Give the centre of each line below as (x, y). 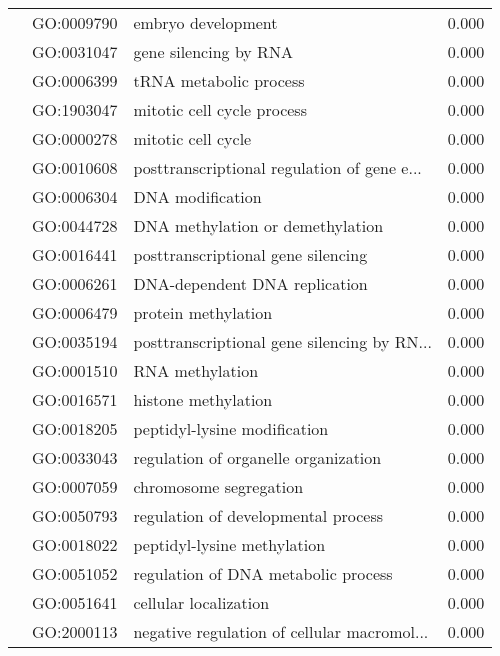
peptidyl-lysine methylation (229, 544)
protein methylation (203, 312)
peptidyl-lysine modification (231, 428)
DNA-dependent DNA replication (250, 283)
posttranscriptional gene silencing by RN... (282, 341)
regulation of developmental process (258, 515)
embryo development (205, 22)
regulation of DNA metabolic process (263, 573)
